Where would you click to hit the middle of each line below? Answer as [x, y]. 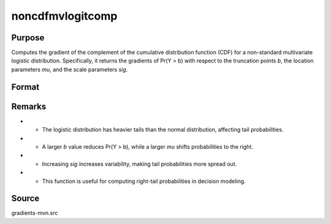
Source [25, 199]
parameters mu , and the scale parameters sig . [70, 69]
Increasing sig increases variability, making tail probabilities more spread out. [139, 164]
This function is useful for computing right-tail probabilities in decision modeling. [144, 181]
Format [25, 87]
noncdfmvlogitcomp [64, 16]
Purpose [28, 38]
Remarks [29, 106]
